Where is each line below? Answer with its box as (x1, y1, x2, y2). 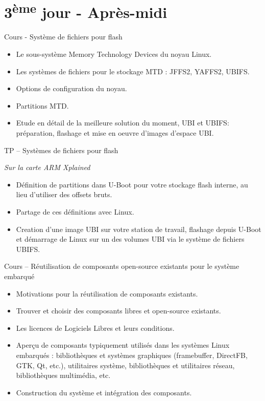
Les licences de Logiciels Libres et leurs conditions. (16, 322, 175, 333)
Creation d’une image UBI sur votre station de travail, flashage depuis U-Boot (16, 223, 261, 234)
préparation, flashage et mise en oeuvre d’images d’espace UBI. (16, 128, 214, 138)
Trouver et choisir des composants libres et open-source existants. (16, 305, 221, 316)
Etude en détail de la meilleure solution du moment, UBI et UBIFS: (16, 117, 229, 128)
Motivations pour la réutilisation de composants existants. (16, 288, 198, 299)
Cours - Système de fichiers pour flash (4, 31, 123, 42)
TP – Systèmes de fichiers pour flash (4, 144, 118, 155)
